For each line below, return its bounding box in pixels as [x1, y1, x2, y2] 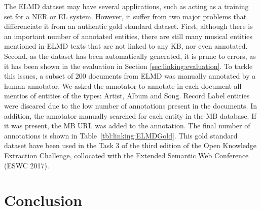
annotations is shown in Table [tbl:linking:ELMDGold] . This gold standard [4, 130, 238, 141]
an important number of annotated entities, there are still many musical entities [4, 30, 253, 41]
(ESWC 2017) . [4, 160, 49, 170]
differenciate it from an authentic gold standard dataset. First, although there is [4, 21, 253, 31]
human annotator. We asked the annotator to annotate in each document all [4, 80, 242, 91]
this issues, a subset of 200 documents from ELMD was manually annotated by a [4, 71, 256, 81]
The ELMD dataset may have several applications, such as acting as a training [4, 1, 249, 11]
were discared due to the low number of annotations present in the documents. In [4, 100, 257, 111]
